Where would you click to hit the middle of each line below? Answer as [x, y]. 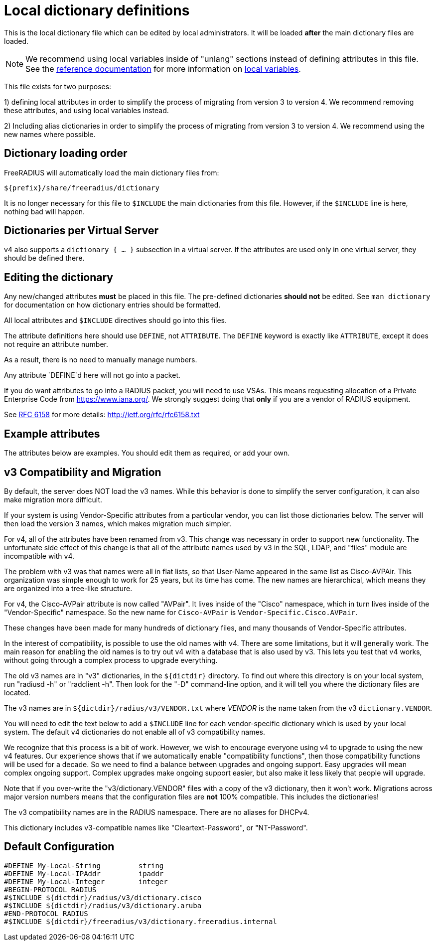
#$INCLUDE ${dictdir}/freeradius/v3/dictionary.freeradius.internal [141, 921]
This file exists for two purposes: [58, 86]
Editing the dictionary [59, 277]
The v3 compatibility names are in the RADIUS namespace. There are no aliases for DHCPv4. [157, 812]
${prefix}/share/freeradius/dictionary [82, 188]
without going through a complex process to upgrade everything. [111, 660]
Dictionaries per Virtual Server [81, 231]
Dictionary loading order [66, 154]
